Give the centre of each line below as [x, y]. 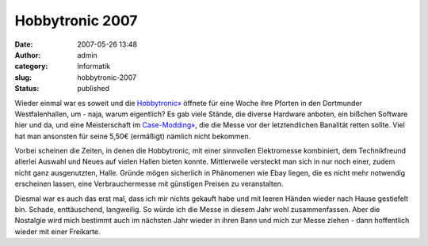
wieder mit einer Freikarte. [57, 231]
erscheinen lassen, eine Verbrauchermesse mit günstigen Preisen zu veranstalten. [149, 184]
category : [31, 66]
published [94, 89]
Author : [28, 55]
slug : [23, 77]
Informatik [94, 66]
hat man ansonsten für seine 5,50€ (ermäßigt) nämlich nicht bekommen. [133, 136]
